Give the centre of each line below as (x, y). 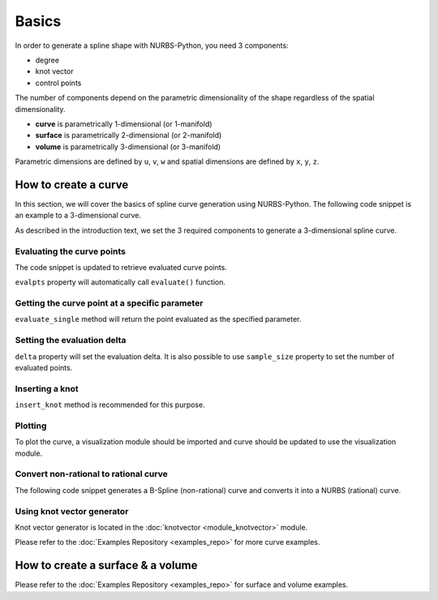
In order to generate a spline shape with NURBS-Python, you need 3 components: (152, 45)
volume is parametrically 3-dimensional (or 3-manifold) (128, 147)
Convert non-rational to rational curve (91, 474)
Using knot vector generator (72, 511)
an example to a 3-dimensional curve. (78, 216)
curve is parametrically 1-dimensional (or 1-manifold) (124, 124)
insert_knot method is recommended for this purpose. (110, 405)
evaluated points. (44, 367)
